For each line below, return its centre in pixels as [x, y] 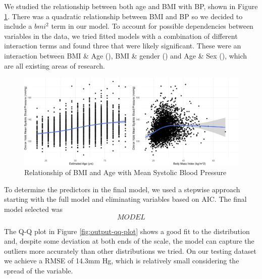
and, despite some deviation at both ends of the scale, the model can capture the [129, 241]
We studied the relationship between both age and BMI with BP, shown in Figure [131, 6]
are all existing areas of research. [55, 65]
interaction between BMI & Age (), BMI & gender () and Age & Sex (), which [126, 55]
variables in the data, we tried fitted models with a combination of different [121, 36]
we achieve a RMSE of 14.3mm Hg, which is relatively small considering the [122, 261]
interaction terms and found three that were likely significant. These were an [123, 46]
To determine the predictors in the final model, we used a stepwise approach [122, 189]
